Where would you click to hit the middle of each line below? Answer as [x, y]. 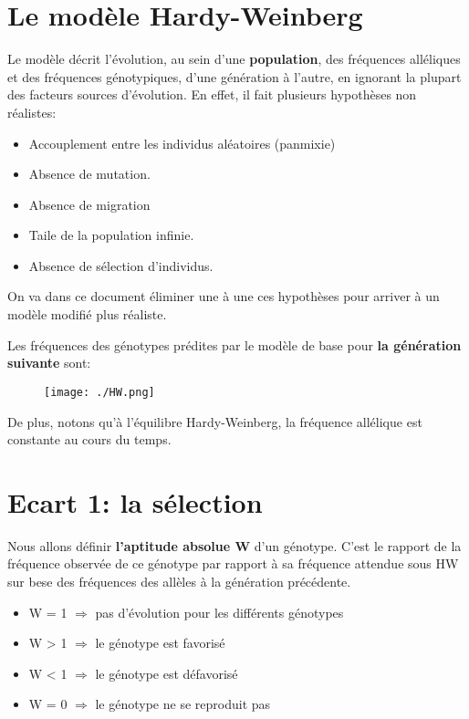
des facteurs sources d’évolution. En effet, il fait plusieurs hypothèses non [212, 94]
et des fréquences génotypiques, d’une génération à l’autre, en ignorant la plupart [234, 76]
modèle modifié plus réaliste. [87, 314]
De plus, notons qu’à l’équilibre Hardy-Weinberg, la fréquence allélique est [215, 421]
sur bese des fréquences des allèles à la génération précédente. [179, 581]
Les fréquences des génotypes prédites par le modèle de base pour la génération [234, 344]
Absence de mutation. [89, 174]
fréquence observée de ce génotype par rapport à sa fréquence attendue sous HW [233, 563]
